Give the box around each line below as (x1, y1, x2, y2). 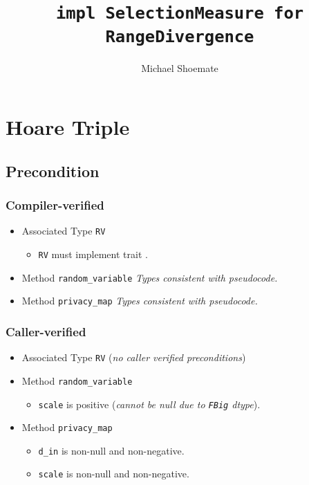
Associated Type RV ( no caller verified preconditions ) (21, 350, 246, 365)
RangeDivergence (105, 26, 254, 46)
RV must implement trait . (38, 247, 148, 261)
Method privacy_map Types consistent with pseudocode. (21, 293, 258, 308)
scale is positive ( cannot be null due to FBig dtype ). (38, 396, 261, 411)
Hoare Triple (6, 113, 130, 141)
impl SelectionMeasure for (55, 3, 304, 24)
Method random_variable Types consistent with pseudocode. (21, 270, 278, 284)
